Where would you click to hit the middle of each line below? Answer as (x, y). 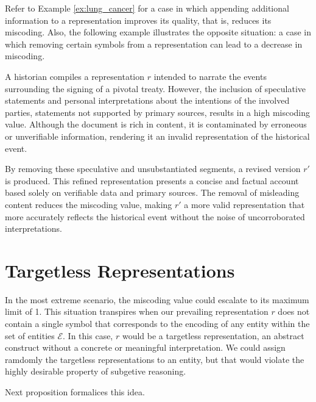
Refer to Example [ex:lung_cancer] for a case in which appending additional (147, 8)
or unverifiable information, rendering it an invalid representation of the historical (157, 136)
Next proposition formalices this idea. (75, 391)
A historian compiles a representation (75, 76)
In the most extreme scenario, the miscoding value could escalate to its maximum (157, 299)
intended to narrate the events (210, 76)
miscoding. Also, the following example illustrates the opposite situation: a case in (158, 32)
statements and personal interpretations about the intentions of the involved (147, 100)
